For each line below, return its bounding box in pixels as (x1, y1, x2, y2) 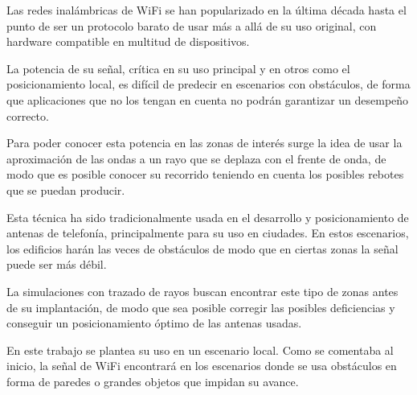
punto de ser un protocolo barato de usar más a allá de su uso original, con (6, 17, 377, 34)
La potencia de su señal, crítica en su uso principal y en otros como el (6, 60, 350, 76)
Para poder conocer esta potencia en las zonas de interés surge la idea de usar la (6, 134, 403, 151)
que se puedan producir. (6, 181, 125, 198)
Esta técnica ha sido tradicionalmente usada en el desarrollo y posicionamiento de (6, 208, 409, 225)
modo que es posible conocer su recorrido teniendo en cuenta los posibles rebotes (6, 166, 404, 183)
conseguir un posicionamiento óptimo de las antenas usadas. (6, 315, 302, 331)
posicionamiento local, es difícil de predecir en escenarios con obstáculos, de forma (6, 76, 411, 93)
